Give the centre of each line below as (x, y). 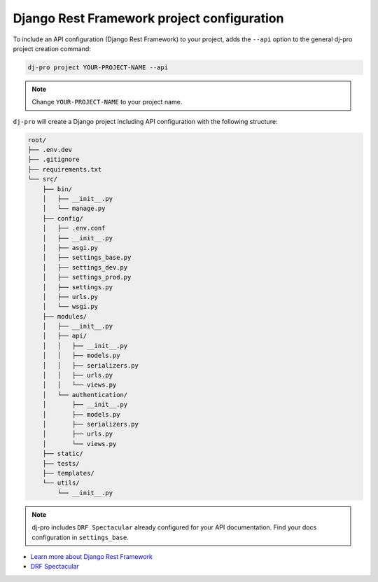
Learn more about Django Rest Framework (92, 556)
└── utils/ (61, 483)
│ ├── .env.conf (74, 228)
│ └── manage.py (74, 209)
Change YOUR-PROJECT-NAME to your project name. (107, 102)
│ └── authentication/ (85, 395)
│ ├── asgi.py (70, 248)
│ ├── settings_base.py (87, 258)
